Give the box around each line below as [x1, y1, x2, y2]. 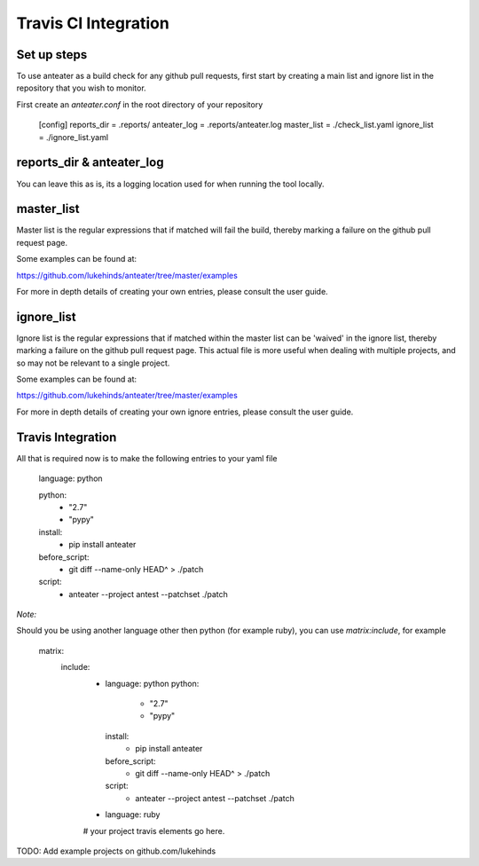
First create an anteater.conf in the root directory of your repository [16, 98, 263, 110]
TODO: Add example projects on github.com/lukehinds [16, 846, 216, 856]
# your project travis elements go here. [82, 825, 225, 836]
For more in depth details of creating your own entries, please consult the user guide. [16, 287, 328, 296]
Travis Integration [16, 429, 117, 445]
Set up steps [16, 47, 88, 62]
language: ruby [105, 809, 161, 820]
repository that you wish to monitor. [16, 83, 146, 93]
